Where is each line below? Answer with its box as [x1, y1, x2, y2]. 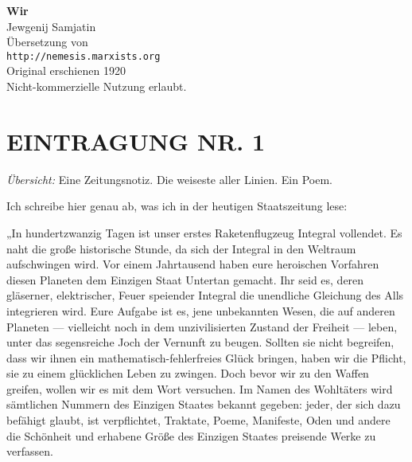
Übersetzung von [6, 33, 88, 50]
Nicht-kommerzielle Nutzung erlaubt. [6, 78, 187, 95]
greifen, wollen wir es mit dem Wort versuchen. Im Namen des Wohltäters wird [6, 380, 393, 397]
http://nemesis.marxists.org [6, 50, 161, 62]
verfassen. [6, 443, 53, 460]
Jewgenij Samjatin [6, 18, 96, 34]
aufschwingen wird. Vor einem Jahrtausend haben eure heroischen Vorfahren [6, 256, 379, 272]
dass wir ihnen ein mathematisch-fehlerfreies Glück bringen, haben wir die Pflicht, [6, 349, 406, 366]
